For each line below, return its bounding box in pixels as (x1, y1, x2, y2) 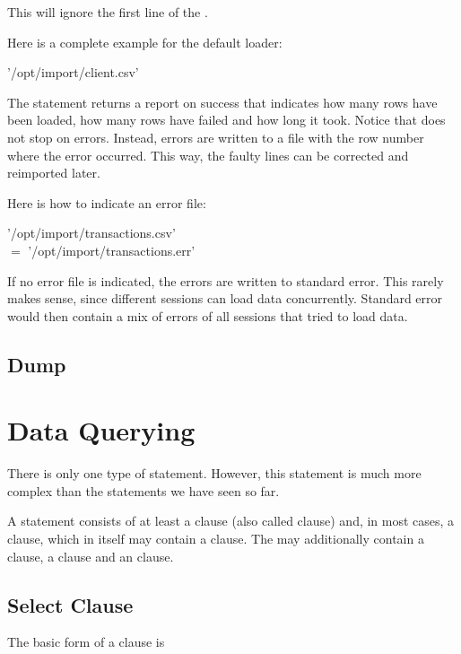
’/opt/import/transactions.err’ (28, 240, 196, 259)
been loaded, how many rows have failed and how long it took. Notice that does (7, 110, 446, 129)
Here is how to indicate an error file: (7, 193, 206, 212)
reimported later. (7, 163, 100, 182)
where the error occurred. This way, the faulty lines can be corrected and (7, 145, 409, 164)
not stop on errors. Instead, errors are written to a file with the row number (7, 127, 424, 146)
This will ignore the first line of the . (7, 3, 208, 21)
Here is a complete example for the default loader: (7, 32, 283, 51)
